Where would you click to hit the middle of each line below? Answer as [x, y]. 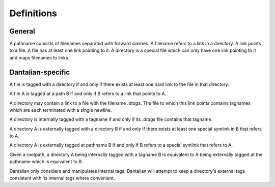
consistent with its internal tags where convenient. [62, 178]
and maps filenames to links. [39, 57]
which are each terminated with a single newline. [61, 110]
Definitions [33, 13]
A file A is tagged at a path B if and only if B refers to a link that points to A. [88, 93]
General [22, 31]
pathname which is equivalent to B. [46, 162]
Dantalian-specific [40, 72]
